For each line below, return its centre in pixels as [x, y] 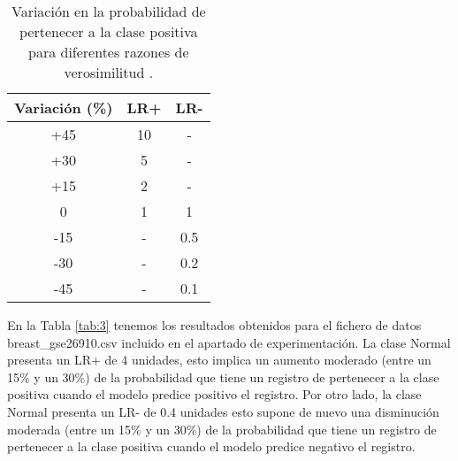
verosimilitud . [109, 72]
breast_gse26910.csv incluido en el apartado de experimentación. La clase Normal [229, 342]
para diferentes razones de [108, 52]
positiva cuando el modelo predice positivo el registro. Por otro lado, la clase [214, 394]
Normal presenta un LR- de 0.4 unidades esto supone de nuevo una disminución [223, 411]
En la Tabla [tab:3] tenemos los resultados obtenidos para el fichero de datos [214, 325]
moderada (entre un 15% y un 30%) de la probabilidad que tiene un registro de [222, 429]
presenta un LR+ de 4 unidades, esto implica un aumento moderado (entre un [219, 360]
